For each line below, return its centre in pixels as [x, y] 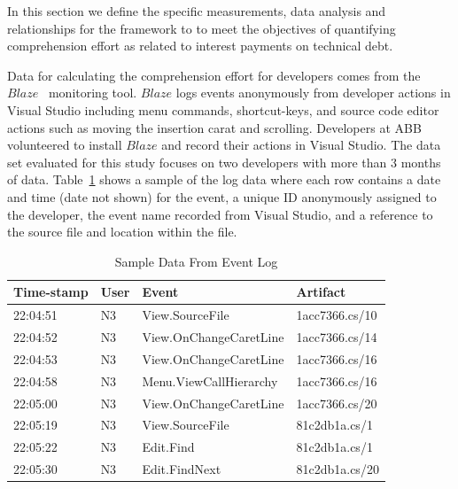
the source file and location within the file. [122, 232]
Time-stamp [51, 292]
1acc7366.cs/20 [337, 403]
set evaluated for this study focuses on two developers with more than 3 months [224, 162]
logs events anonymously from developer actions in [313, 93]
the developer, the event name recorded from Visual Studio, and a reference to [220, 214]
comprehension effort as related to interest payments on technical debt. [200, 46]
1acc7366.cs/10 [337, 315]
